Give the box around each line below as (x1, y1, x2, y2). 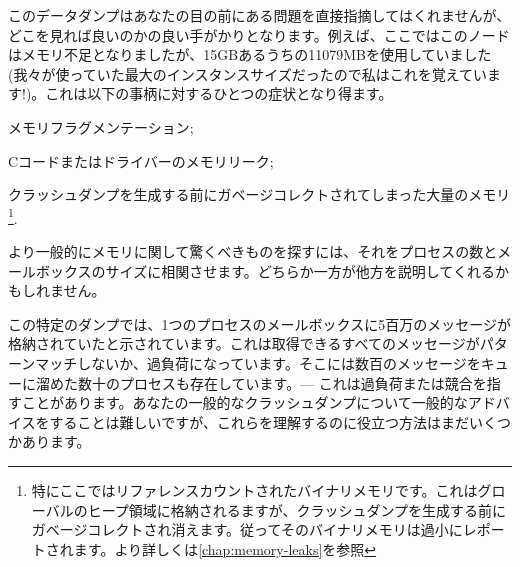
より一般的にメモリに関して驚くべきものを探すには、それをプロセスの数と (8, 241, 498, 261)
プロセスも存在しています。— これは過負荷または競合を (119, 372, 487, 393)
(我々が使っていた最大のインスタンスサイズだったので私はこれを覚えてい (8, 63, 488, 84)
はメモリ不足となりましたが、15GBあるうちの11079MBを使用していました (8, 44, 492, 65)
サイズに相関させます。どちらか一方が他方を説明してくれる (105, 260, 495, 281)
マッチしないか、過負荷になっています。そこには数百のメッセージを (35, 352, 481, 373)
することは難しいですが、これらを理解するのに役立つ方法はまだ (49, 411, 469, 432)
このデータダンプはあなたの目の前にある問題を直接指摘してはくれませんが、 (8, 5, 511, 25)
